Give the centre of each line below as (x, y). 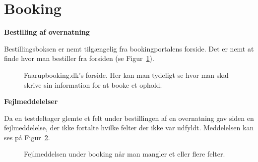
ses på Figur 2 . (27, 137)
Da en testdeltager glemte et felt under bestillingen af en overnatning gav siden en (129, 118)
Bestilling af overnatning (47, 32)
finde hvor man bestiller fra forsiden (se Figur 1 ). (79, 58)
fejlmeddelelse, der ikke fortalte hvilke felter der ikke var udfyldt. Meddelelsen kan (129, 128)
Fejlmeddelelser (31, 101)
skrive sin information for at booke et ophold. (93, 84)
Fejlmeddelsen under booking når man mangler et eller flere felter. (125, 154)
